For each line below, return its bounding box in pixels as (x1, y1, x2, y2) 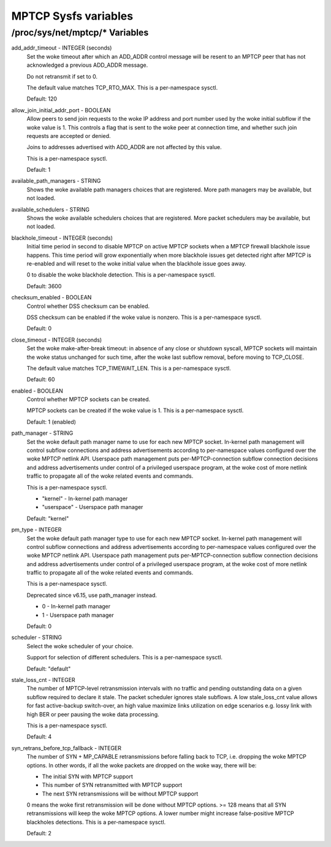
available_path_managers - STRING (11, 177, 101, 185)
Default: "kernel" (26, 515, 69, 522)
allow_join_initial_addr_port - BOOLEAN (11, 106, 111, 113)
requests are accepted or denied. (26, 132, 111, 139)
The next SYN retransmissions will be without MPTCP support (42, 790, 199, 797)
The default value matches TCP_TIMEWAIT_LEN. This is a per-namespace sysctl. (26, 364, 231, 372)
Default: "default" (26, 665, 71, 672)
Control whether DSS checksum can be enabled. (26, 302, 150, 310)
